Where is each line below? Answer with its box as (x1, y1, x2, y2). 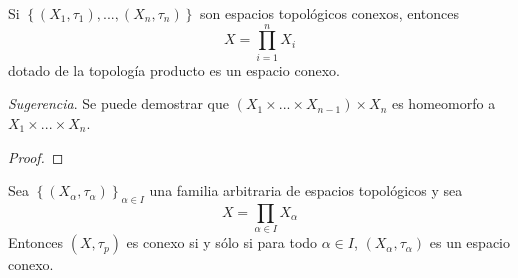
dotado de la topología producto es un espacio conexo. (8, 59, 340, 80)
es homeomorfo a (391, 93, 496, 114)
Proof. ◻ (8, 146, 64, 167)
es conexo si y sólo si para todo (126, 232, 318, 253)
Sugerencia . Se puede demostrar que (8, 93, 229, 114)
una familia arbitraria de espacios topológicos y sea (149, 180, 463, 201)
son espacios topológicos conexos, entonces (200, 3, 460, 23)
